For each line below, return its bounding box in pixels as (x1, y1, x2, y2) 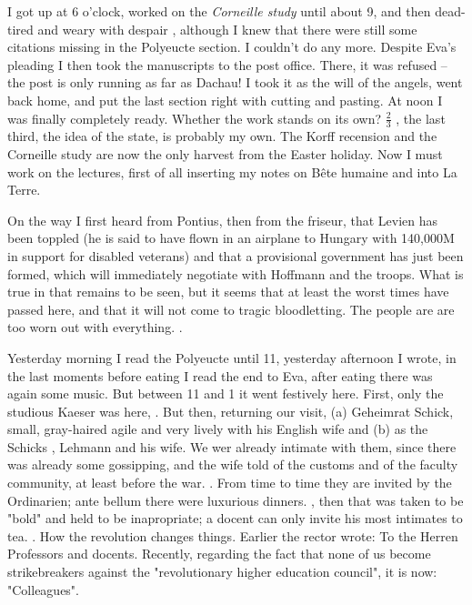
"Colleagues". (7, 580, 79, 599)
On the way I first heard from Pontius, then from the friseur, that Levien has (7, 210, 438, 229)
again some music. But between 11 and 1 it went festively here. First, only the (7, 384, 444, 403)
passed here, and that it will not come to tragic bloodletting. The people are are (7, 299, 455, 318)
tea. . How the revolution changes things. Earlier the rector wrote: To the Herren (7, 526, 458, 545)
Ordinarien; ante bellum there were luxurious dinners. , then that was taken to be (7, 490, 464, 509)
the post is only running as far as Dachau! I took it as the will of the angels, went (7, 73, 463, 92)
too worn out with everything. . (7, 318, 183, 337)
